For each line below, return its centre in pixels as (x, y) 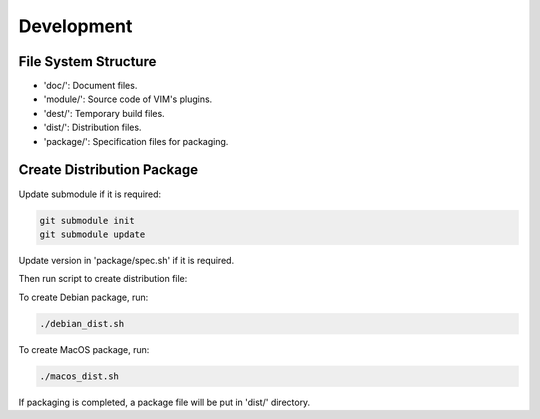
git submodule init (87, 220)
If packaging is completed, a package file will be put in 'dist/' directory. (164, 402)
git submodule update (92, 234)
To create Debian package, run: (83, 297)
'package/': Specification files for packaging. (136, 141)
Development (75, 26)
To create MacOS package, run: (84, 349)
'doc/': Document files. (90, 86)
